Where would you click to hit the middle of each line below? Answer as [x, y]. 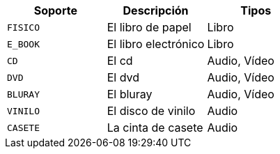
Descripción [156, 10]
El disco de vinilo [151, 111]
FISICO [23, 27]
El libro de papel [149, 27]
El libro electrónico [156, 44]
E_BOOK [23, 44]
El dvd [123, 77]
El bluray [130, 94]
